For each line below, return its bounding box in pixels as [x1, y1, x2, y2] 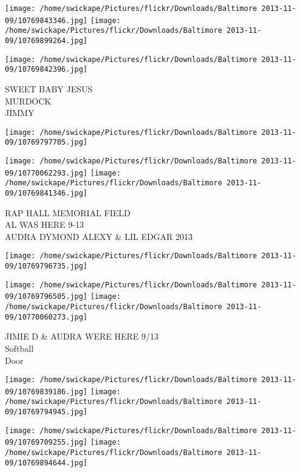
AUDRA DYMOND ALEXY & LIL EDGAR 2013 [5, 230, 193, 242]
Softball [5, 341, 34, 354]
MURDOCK [5, 94, 52, 107]
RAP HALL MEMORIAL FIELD [5, 206, 131, 219]
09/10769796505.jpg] [5, 292, 88, 301]
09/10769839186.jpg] [5, 387, 88, 396]
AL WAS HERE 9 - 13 [5, 218, 84, 231]
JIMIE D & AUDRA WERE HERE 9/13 [5, 330, 159, 343]
